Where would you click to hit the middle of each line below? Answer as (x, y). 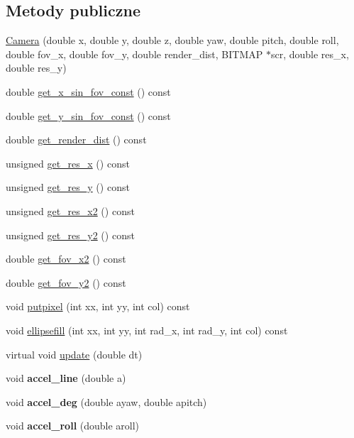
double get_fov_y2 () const (66, 282)
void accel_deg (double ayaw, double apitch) (106, 401)
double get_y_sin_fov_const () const (88, 115)
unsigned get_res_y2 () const (70, 235)
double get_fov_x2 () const (66, 259)
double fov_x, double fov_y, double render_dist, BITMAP (134, 54)
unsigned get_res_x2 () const (70, 210)
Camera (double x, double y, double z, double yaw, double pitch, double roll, (172, 40)
